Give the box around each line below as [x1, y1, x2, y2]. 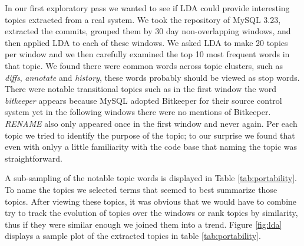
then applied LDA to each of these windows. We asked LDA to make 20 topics [5, 36, 288, 48]
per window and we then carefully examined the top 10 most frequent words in [5, 48, 290, 60]
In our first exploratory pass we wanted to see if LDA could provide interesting [5, 2, 290, 14]
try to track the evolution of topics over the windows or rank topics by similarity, [5, 206, 298, 219]
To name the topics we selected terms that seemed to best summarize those [5, 183, 277, 195]
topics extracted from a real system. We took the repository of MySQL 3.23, [5, 13, 281, 25]
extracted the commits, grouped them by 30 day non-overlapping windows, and [5, 25, 291, 37]
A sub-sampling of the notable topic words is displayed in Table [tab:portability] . [5, 172, 297, 184]
